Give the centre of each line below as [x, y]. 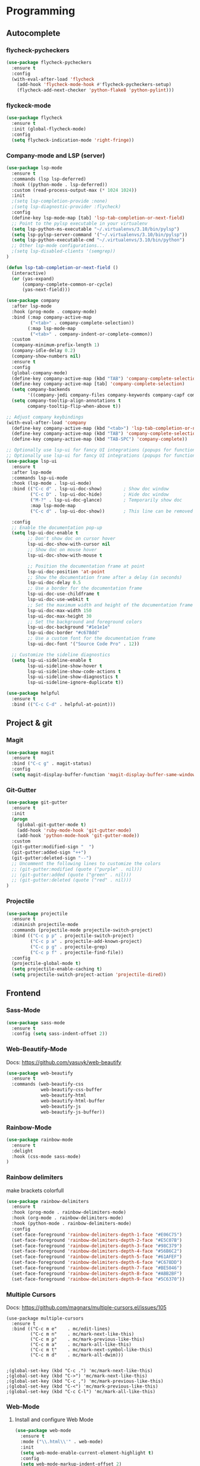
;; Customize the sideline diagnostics [61, 655]
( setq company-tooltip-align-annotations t [66, 401]
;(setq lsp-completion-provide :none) [60, 201]
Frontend [24, 993]
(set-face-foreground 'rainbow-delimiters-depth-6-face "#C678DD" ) [97, 1263]
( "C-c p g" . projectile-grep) [69, 947]
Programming [41, 11]
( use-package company [33, 301]
